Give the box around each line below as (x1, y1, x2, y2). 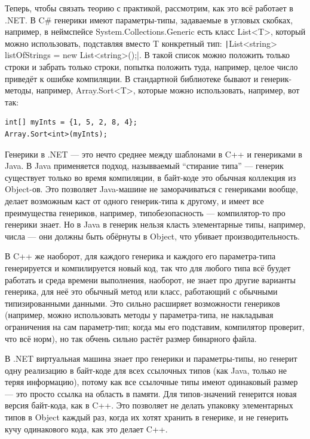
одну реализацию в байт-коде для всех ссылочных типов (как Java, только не (5, 364, 287, 376)
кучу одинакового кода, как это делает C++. (5, 422, 168, 435)
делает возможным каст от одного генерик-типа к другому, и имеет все (5, 194, 264, 207)
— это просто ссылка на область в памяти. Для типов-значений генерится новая (5, 387, 297, 399)
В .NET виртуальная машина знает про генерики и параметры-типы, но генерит (5, 352, 297, 365)
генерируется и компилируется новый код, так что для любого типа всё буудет (5, 261, 291, 274)
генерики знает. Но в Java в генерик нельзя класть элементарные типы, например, (5, 218, 306, 231)
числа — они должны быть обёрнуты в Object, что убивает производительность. (5, 229, 300, 242)
